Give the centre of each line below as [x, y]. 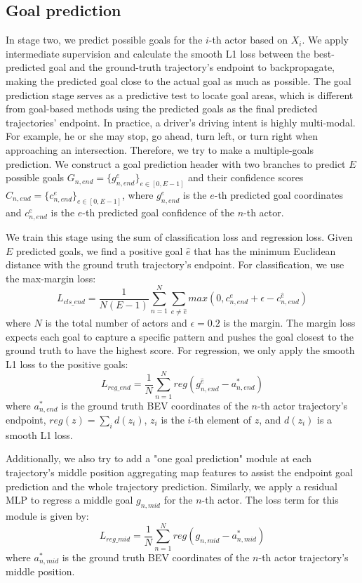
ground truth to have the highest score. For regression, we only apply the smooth [180, 350]
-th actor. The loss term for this [270, 500]
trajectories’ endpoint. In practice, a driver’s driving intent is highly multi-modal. [181, 122]
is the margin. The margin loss [289, 323]
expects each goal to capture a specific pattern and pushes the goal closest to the [180, 336]
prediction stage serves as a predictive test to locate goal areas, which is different [180, 94]
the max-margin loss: [51, 278]
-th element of [221, 420]
